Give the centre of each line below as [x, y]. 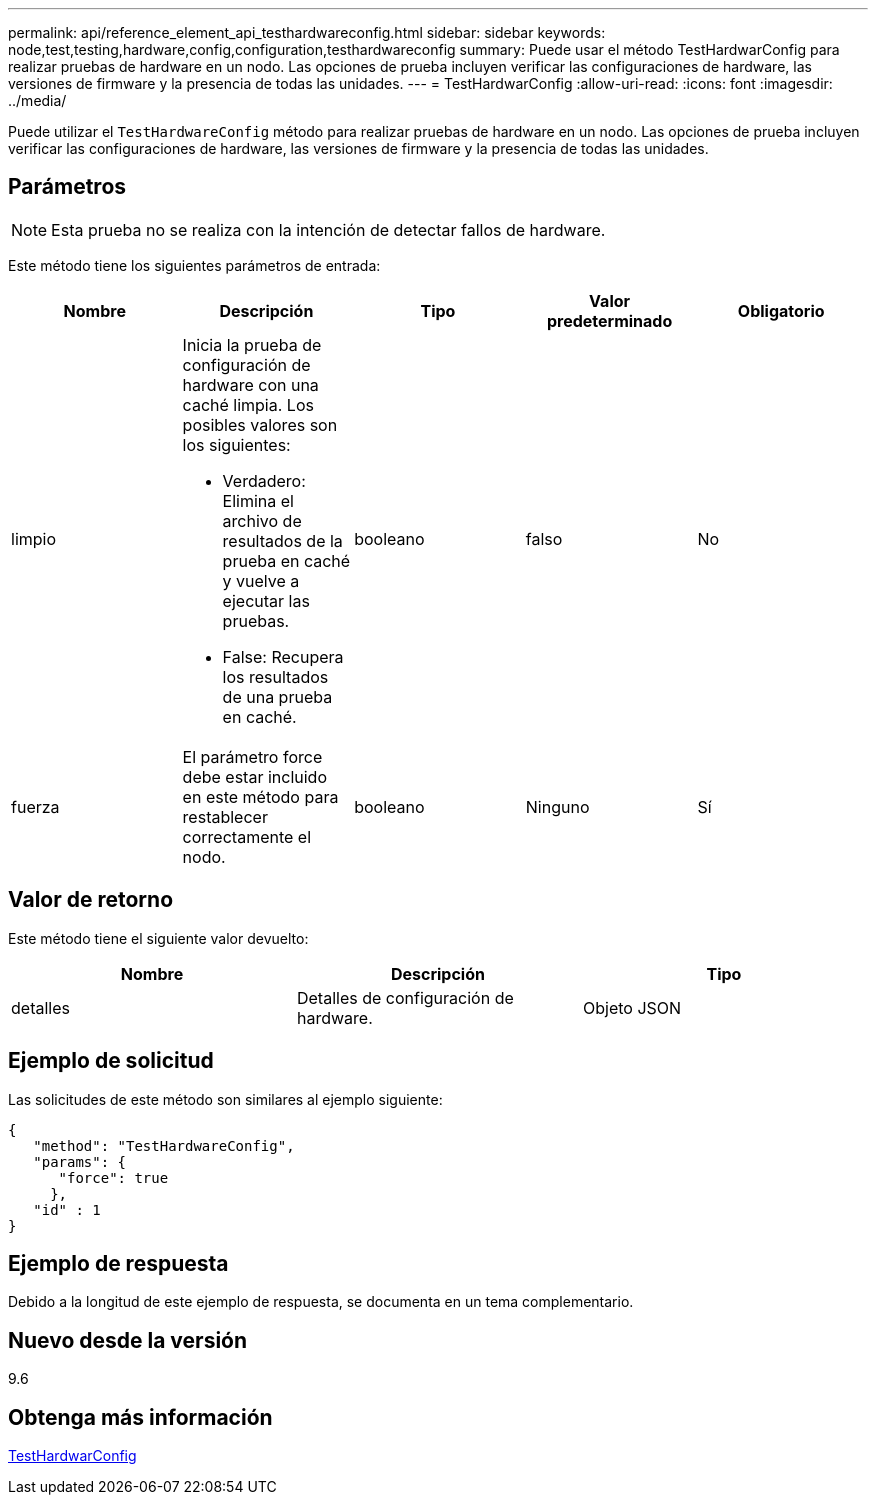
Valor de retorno [91, 900]
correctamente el [247, 836]
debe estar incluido [255, 776]
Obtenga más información [140, 1417]
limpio [34, 538]
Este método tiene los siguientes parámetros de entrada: [194, 265]
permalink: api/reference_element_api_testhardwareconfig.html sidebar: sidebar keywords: [307, 32]
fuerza [35, 806]
